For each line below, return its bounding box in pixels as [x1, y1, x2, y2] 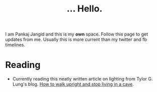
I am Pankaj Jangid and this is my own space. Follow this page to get [5, 31, 148, 37]
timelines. [5, 42, 26, 48]
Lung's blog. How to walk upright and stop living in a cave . [12, 81, 134, 87]
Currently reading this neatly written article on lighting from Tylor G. [12, 76, 153, 82]
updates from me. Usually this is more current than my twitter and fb [5, 36, 147, 42]
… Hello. [66, 3, 103, 14]
